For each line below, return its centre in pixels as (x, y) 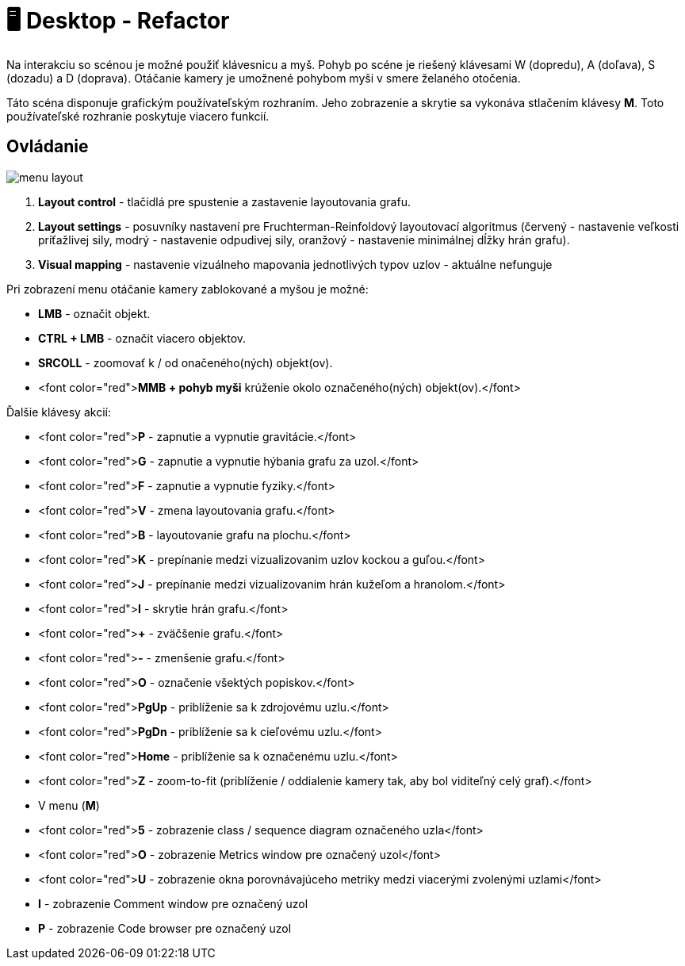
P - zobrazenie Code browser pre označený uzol (165, 928)
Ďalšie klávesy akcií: (59, 412)
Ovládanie (48, 147)
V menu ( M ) (69, 805)
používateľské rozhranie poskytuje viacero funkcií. (138, 116)
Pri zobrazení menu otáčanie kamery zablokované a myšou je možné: (188, 289)
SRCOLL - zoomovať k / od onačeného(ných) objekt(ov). (186, 362)
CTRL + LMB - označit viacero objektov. (142, 338)
